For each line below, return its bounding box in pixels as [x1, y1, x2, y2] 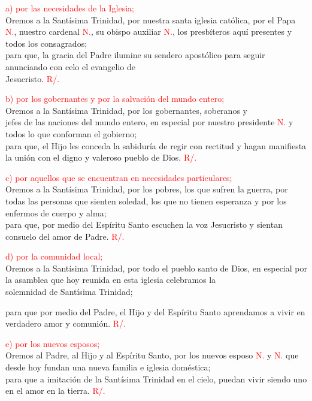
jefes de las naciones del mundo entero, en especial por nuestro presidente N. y [5, 116, 293, 128]
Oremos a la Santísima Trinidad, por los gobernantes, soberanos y [5, 104, 247, 116]
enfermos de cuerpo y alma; [5, 206, 107, 219]
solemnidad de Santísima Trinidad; [5, 285, 133, 298]
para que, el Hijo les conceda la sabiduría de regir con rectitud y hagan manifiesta [5, 139, 307, 152]
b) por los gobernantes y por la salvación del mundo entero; [5, 92, 225, 105]
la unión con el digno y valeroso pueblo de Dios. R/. [5, 151, 197, 164]
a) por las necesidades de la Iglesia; [5, 2, 134, 14]
